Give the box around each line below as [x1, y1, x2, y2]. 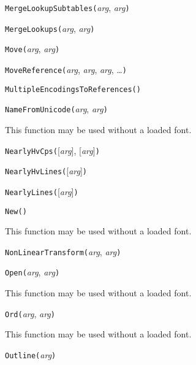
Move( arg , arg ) [5, 42, 60, 55]
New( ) [5, 207, 27, 216]
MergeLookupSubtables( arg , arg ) [5, 1, 130, 13]
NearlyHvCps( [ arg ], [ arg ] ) [5, 144, 100, 156]
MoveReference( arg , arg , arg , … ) [5, 63, 127, 75]
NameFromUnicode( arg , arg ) [5, 102, 108, 115]
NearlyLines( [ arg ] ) [5, 185, 78, 198]
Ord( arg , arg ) [5, 307, 55, 320]
